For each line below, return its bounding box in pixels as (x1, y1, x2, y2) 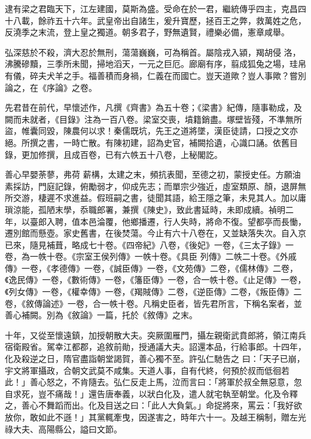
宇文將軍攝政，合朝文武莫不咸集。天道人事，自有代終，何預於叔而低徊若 (5, 364, 289, 376)
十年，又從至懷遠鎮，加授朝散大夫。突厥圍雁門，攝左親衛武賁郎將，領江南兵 (5, 328, 306, 341)
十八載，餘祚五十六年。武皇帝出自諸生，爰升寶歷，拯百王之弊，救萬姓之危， (5, 14, 306, 26)
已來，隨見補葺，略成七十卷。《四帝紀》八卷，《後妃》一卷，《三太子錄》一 (5, 238, 294, 251)
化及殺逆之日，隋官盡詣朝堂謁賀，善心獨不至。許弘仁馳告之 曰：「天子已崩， (5, 352, 305, 365)
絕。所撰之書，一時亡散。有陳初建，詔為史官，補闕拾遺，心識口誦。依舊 (5, 136, 289, 148)
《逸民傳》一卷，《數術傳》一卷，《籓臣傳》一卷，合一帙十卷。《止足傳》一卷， (5, 273, 306, 286)
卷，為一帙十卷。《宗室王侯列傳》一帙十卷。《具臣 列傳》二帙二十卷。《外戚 (5, 250, 297, 263)
